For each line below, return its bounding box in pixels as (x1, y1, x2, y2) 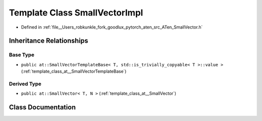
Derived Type (9, 80, 41, 87)
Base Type (9, 51, 34, 58)
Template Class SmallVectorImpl (9, 7, 143, 18)
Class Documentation (9, 103, 76, 111)
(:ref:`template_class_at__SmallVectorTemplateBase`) (21, 68, 127, 75)
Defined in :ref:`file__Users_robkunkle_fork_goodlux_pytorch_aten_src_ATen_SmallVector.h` (21, 24, 203, 30)
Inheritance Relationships (9, 37, 88, 45)
